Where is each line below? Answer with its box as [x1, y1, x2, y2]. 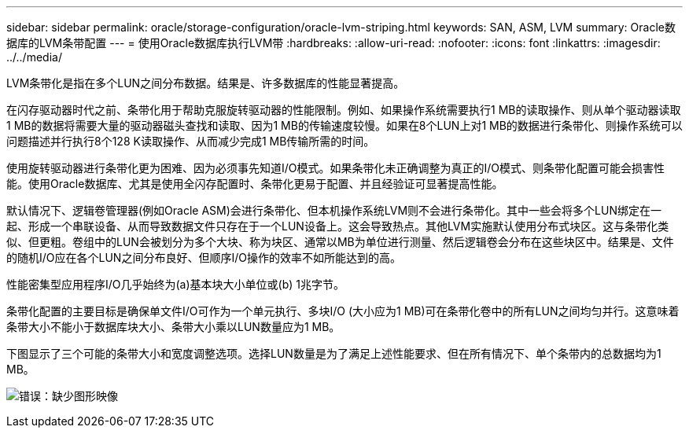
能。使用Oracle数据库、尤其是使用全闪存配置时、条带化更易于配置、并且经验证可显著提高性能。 [6, 177, 503, 190]
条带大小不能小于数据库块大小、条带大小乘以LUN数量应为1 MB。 [6, 320, 341, 333]
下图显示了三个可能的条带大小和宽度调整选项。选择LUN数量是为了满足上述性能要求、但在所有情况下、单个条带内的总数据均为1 [6, 347, 661, 360]
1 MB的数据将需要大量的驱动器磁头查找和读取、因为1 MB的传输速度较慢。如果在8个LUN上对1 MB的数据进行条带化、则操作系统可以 [6, 119, 683, 132]
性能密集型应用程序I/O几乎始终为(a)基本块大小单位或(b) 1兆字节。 [6, 278, 344, 291]
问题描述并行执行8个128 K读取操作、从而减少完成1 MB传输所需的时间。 [6, 134, 375, 148]
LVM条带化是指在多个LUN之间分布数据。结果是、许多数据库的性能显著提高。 [6, 76, 405, 90]
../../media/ [6, 50, 62, 64]
